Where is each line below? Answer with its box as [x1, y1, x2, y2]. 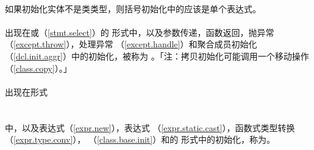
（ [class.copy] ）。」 [5, 61, 72, 74]
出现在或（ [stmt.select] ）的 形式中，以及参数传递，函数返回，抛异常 [5, 26, 274, 38]
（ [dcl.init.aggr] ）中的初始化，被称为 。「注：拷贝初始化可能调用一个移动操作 [5, 49, 309, 62]
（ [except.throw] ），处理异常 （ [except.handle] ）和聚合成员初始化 [5, 38, 257, 50]
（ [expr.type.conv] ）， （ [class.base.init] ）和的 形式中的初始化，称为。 [5, 133, 275, 146]
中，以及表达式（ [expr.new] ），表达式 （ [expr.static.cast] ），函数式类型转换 [5, 121, 295, 134]
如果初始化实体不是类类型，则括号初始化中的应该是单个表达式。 [5, 2, 261, 15]
